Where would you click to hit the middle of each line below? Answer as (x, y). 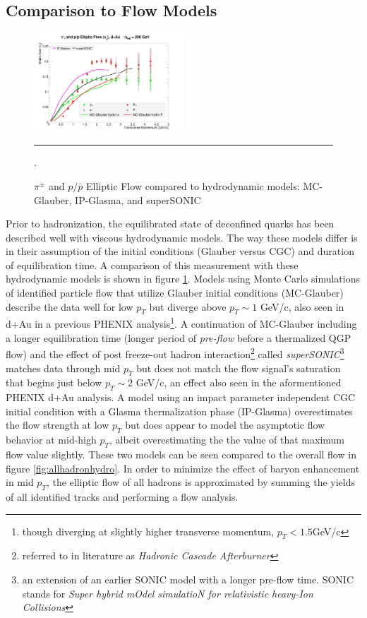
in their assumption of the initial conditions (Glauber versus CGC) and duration (180, 251)
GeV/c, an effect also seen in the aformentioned (239, 382)
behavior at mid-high (51, 440)
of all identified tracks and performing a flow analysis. (122, 496)
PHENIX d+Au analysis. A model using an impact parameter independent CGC (181, 397)
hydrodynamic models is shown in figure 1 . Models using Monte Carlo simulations (183, 279)
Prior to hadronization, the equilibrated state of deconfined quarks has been (170, 224)
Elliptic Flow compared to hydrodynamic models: (193, 185)
